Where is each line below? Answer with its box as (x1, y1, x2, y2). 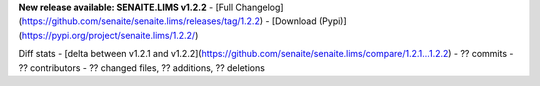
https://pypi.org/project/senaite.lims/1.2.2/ (21, 29, 196, 41)
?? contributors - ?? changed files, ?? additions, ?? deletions (18, 61, 265, 74)
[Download (271, 15, 317, 27)
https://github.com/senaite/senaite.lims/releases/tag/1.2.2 (21, 15, 260, 27)
